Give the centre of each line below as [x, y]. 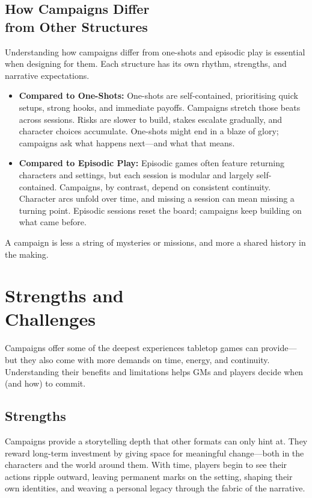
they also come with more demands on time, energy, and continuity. [145, 359]
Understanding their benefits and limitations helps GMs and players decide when [154, 371]
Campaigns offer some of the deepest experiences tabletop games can [132, 348]
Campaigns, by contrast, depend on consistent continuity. [165, 186]
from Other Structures [76, 26]
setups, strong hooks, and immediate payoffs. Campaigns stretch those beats [160, 107]
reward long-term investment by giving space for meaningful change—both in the [154, 453]
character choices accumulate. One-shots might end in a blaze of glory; [149, 131]
